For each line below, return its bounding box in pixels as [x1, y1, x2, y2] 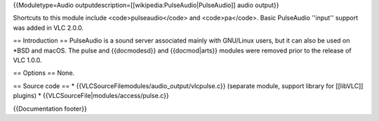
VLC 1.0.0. [13, 56, 42, 64]
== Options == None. [13, 69, 75, 77]
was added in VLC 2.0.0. [13, 23, 84, 31]
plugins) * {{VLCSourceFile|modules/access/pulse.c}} [13, 92, 169, 100]
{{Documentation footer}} [13, 104, 87, 113]
